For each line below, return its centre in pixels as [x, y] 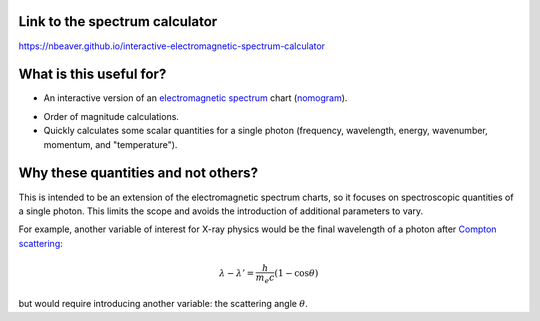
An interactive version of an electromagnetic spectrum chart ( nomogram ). [195, 98]
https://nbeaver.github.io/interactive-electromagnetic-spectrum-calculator [171, 46]
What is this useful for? [92, 74]
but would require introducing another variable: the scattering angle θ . [163, 304]
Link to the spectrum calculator [118, 21]
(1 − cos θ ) [296, 273]
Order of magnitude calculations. [111, 116]
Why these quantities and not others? [138, 173]
